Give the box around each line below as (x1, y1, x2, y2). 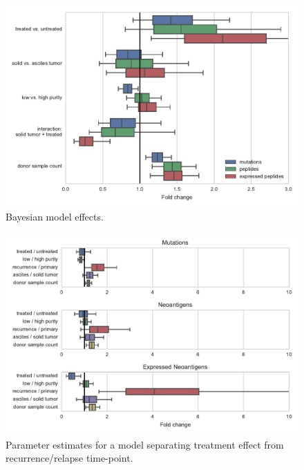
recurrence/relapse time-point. (6, 451, 133, 465)
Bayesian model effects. (6, 209, 104, 224)
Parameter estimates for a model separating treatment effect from (6, 437, 284, 451)
